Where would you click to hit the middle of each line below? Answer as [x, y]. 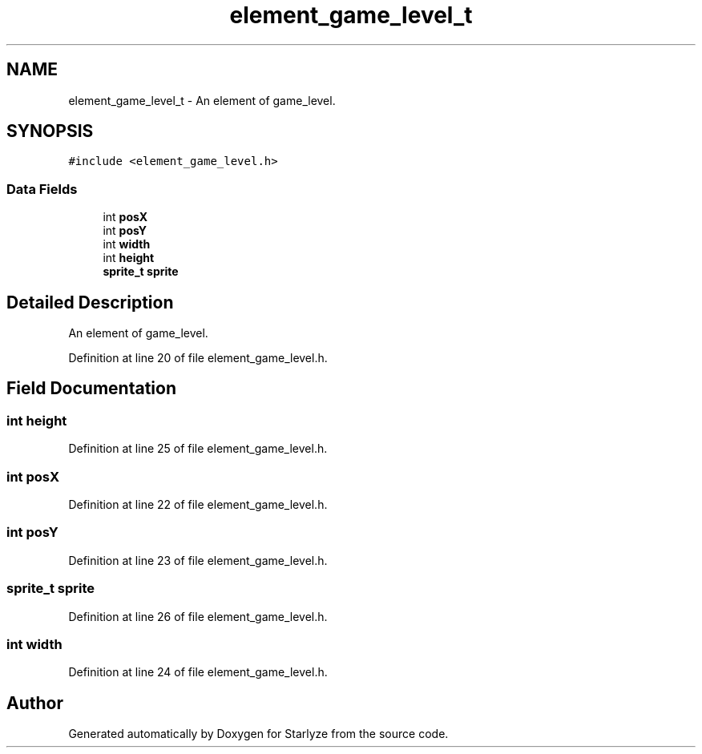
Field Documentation [91, 389]
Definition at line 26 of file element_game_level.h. [198, 616]
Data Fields [42, 189]
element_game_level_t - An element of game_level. [202, 100]
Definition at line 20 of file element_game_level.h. [198, 358]
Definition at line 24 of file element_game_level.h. [198, 672]
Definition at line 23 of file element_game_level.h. [198, 560]
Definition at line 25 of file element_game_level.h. [198, 449]
